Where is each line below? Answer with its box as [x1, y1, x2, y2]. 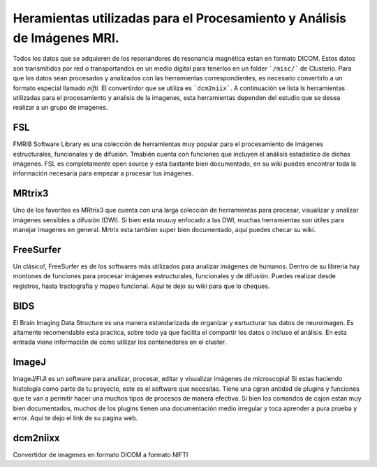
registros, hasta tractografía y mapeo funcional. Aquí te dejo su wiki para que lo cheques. [13, 282, 270, 290]
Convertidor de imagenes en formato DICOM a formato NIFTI [13, 450, 188, 459]
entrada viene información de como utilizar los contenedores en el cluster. [13, 338, 227, 346]
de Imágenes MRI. [13, 30, 120, 45]
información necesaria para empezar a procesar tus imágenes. [13, 169, 193, 178]
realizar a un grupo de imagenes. [13, 103, 108, 112]
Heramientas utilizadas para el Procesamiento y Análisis [13, 10, 347, 26]
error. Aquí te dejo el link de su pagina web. [13, 413, 138, 422]
